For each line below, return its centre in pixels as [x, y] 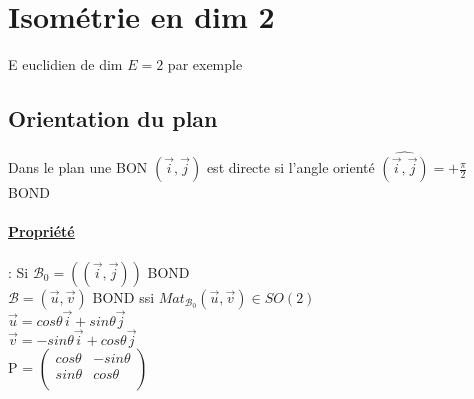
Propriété [41, 231]
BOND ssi [123, 296]
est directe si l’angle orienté [290, 167]
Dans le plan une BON [78, 167]
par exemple [205, 64]
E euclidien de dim [65, 64]
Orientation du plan [113, 118]
